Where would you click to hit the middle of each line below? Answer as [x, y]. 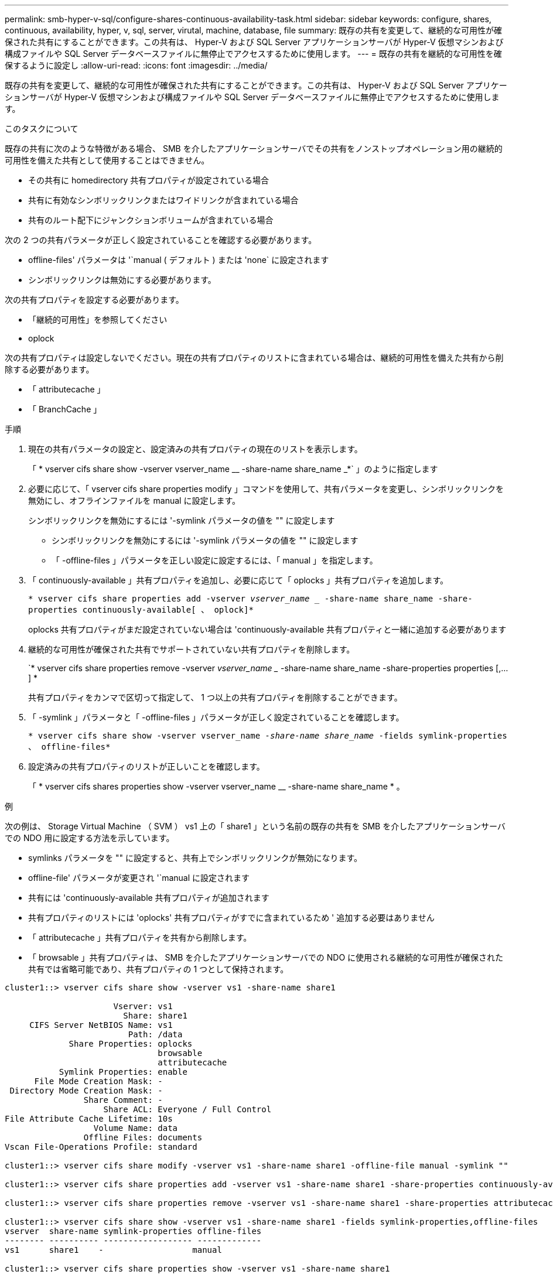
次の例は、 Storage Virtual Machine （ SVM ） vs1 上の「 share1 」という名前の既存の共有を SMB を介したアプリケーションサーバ [255, 826]
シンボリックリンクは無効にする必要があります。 [122, 280]
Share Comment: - [123, 1100]
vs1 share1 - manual [113, 1250]
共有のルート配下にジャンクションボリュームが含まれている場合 [151, 220]
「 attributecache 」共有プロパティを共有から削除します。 [140, 937]
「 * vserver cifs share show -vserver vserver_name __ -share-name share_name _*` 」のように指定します [233, 469]
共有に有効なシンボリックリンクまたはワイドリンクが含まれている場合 [163, 200]
